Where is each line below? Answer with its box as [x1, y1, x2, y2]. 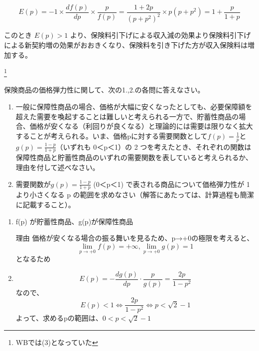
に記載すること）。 [15, 199, 75, 210]
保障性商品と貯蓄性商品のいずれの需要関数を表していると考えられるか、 [15, 152, 253, 163]
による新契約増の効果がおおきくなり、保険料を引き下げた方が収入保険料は [4, 40, 248, 50]
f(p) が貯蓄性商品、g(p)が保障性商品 [15, 216, 133, 226]
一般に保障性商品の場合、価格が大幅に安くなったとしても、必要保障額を [15, 101, 253, 112]
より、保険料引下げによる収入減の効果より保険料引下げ [70, 30, 251, 40]
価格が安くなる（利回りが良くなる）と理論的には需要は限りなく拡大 [29, 121, 253, 131]
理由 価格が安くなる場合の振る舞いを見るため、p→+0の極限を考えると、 [15, 233, 254, 243]
